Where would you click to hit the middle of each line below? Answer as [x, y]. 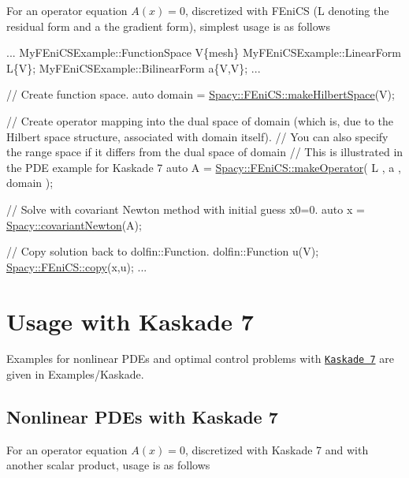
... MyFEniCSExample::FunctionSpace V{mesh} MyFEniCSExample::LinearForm [204, 52]
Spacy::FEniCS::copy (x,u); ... [77, 266]
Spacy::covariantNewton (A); [74, 224]
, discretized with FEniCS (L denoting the [287, 10]
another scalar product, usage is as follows [108, 465]
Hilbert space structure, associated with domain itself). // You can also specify [197, 136]
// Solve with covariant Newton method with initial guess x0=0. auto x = [186, 209]
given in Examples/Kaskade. [75, 374]
